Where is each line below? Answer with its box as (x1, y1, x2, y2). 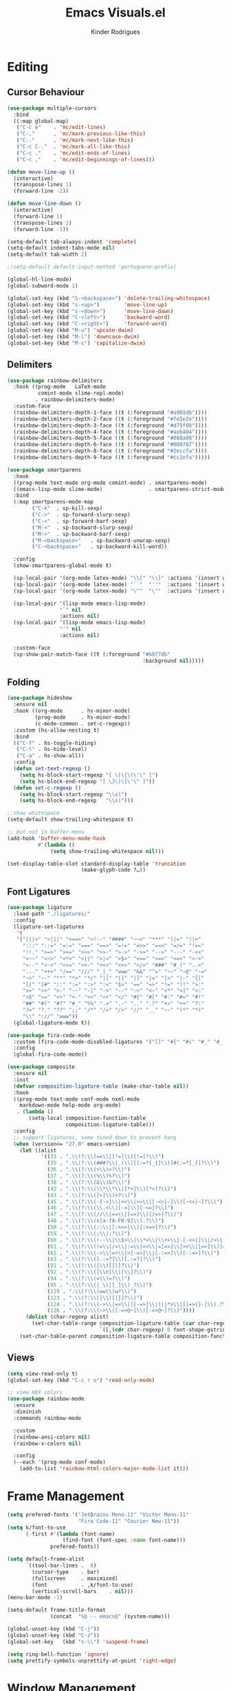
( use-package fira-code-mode (7, 1032, 91, 1039)
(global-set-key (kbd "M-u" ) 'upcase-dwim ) (7, 327, 134, 334)
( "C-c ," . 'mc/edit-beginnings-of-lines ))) (16, 156, 155, 163)
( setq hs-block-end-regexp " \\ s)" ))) (19, 797, 134, 804)
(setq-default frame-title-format (7, 1607, 107, 1614)
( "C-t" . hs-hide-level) (16, 746, 88, 753)
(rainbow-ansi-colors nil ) (13, 1433, 91, 1441)
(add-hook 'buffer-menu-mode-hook (7, 834, 107, 842)
